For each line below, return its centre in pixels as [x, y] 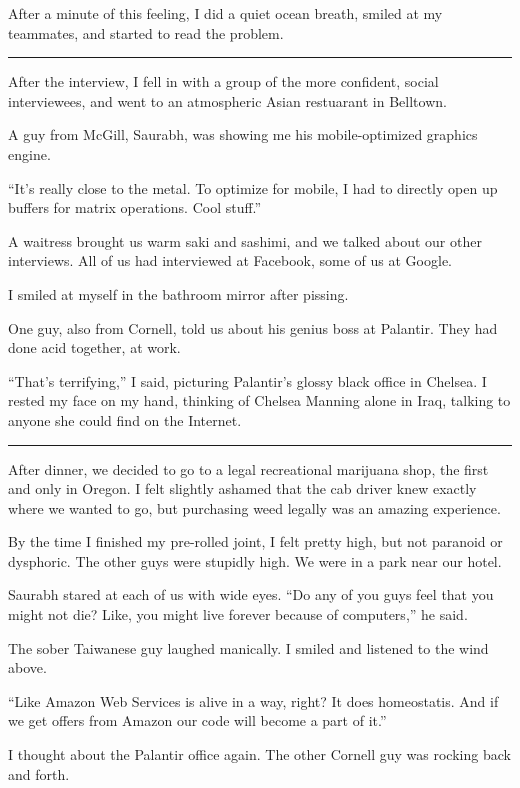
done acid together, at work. [94, 347]
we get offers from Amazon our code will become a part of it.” [197, 720]
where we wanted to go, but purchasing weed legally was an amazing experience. [254, 507]
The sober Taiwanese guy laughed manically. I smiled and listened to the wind [248, 647]
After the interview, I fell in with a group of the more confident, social [223, 81]
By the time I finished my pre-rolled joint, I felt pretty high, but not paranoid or [255, 541]
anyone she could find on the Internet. [125, 419]
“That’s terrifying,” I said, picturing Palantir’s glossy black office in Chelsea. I [247, 380]
